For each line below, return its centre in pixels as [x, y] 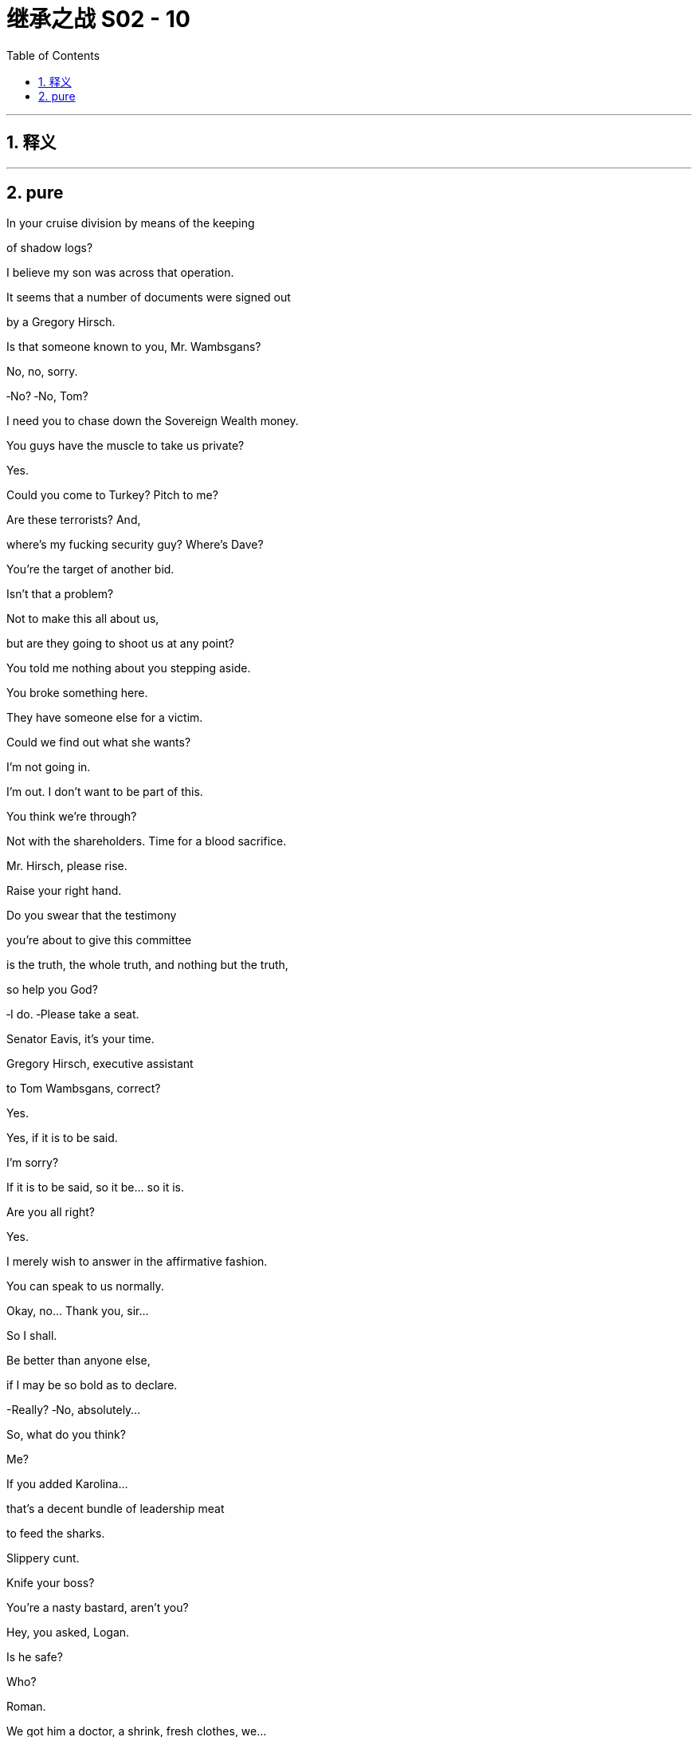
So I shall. [32, 1336]
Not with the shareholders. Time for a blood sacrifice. [147, 841]
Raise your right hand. [64, 891]
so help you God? [52, 990]
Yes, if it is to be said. [62, 1138]
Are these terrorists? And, [74, 520]
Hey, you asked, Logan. [68, 1633]
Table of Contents [53, 55]
